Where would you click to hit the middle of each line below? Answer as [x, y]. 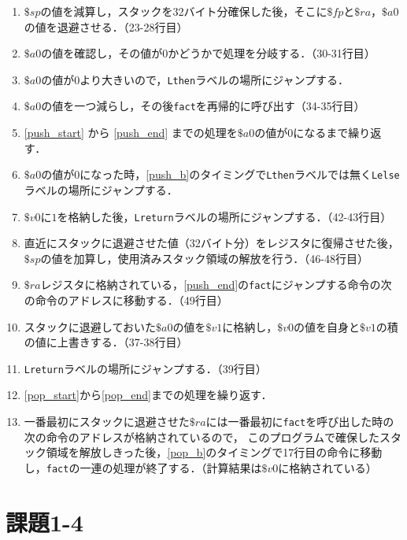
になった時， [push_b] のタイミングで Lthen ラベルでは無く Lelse [240, 174]
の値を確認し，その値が [102, 53]
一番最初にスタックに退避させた [107, 422]
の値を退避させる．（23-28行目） [106, 26]
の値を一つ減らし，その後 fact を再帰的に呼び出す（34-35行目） [203, 106]
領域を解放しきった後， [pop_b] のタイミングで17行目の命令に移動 [214, 452]
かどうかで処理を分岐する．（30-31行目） [272, 53]
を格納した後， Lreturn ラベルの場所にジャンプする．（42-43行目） [224, 216]
